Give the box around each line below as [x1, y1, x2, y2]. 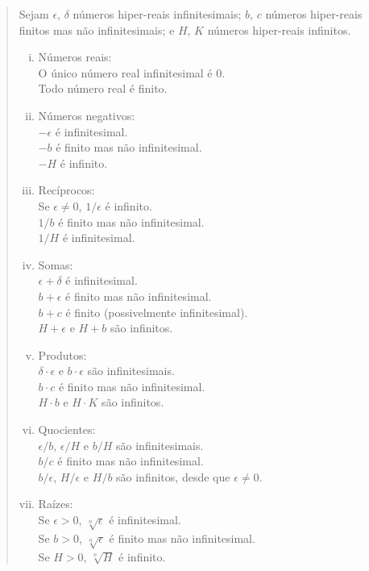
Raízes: [38, 495, 73, 512]
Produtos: [38, 346, 87, 363]
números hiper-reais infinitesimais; [73, 6, 242, 22]
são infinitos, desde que [116, 468, 230, 485]
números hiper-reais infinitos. [207, 21, 351, 38]
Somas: [38, 256, 73, 273]
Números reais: [38, 48, 112, 65]
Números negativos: [38, 106, 135, 123]
